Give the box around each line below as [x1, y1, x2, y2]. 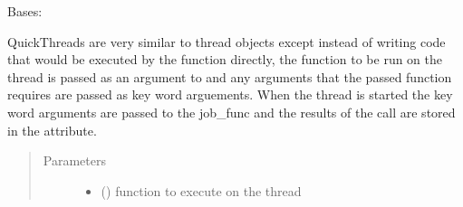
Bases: [7, 2, 43, 20]
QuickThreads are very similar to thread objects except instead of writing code [7, 32, 446, 51]
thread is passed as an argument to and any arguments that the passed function [7, 67, 452, 86]
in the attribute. [7, 120, 97, 139]
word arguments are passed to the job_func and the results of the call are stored [7, 102, 456, 121]
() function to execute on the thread [101, 181, 302, 200]
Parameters [43, 151, 106, 170]
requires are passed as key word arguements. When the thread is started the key [7, 85, 453, 104]
